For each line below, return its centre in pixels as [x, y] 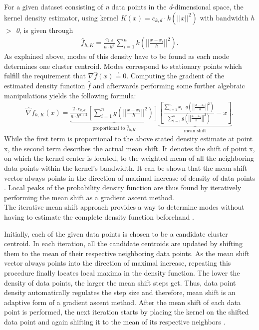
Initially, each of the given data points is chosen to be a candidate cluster [116, 233]
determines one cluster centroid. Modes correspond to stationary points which [123, 66]
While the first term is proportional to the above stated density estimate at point [129, 139]
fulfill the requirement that [45, 76]
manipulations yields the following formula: [70, 95]
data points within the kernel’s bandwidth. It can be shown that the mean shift [126, 168]
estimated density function [45, 85]
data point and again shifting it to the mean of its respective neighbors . [115, 321]
